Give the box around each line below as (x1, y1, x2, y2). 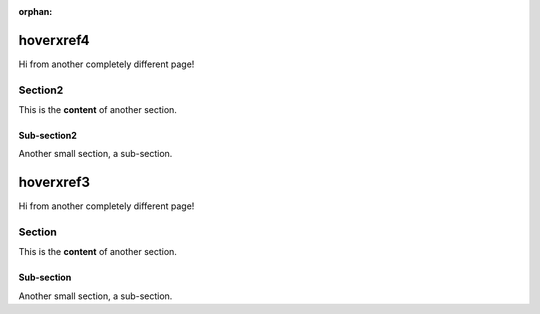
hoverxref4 (18, 31, 90, 49)
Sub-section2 (18, 130, 77, 142)
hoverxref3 (18, 174, 90, 191)
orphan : (18, 6, 53, 17)
